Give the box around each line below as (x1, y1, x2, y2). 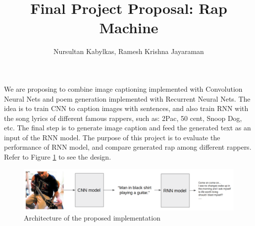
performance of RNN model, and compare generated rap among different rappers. (4, 142, 252, 152)
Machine (99, 17, 158, 38)
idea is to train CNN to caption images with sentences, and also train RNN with (4, 103, 249, 113)
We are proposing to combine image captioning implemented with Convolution (4, 83, 243, 94)
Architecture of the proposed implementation (24, 212, 160, 223)
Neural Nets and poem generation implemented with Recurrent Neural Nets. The (4, 93, 251, 104)
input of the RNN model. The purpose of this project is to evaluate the (4, 132, 220, 142)
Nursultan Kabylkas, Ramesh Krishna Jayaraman (53, 46, 204, 56)
